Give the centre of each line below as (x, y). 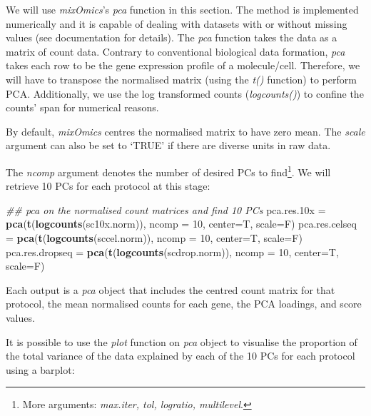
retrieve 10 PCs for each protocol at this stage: (108, 186)
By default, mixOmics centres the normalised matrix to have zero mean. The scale (185, 131)
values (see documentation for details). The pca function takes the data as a (172, 37)
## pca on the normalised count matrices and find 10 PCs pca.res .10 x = (166, 209)
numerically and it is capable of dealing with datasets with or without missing (177, 23)
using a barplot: (40, 369)
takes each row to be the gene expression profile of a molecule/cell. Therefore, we (183, 65)
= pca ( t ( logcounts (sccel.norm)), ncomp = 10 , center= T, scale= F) (154, 237)
